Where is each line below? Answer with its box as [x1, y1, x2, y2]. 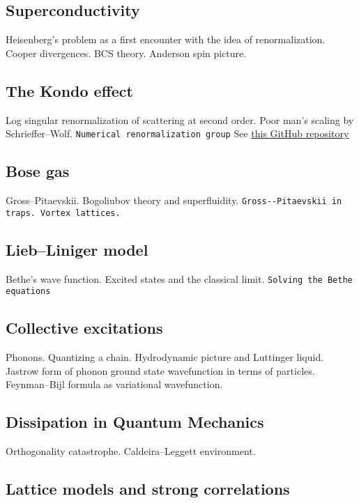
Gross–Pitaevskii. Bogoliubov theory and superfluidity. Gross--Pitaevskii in [6, 193, 342, 208]
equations [6, 286, 51, 297]
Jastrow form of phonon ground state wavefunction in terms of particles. [6, 363, 315, 378]
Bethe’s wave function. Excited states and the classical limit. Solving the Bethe [6, 271, 353, 286]
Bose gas [6, 160, 70, 182]
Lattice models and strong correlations [6, 478, 290, 500]
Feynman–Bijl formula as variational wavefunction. [6, 377, 223, 392]
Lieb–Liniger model [6, 238, 148, 260]
